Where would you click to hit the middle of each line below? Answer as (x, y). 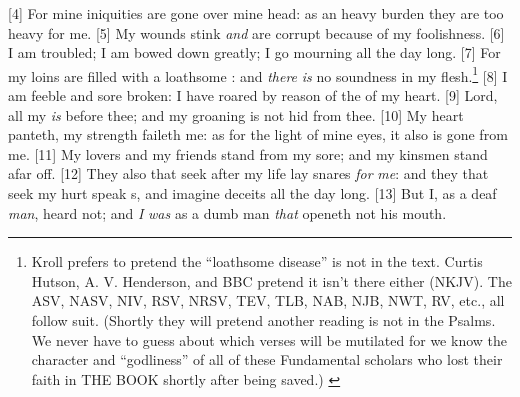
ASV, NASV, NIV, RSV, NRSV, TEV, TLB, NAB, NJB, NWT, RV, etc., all (268, 300)
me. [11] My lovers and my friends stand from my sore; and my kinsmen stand (248, 153)
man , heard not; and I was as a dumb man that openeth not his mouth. (227, 212)
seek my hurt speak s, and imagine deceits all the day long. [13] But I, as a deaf (252, 193)
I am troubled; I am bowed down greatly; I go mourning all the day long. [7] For (254, 52)
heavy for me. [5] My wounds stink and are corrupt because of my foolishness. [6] (256, 32)
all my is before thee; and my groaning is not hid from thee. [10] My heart (236, 114)
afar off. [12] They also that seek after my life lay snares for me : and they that (248, 173)
